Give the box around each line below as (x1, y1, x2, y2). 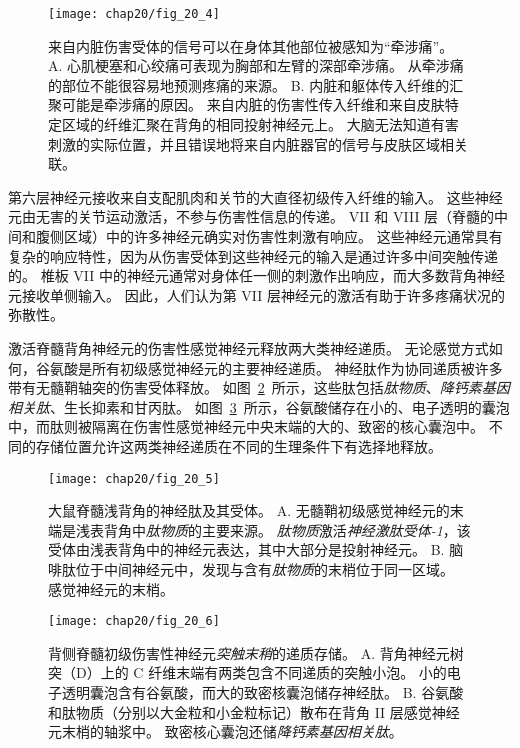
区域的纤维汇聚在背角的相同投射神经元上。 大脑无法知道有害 (61, 114, 459, 135)
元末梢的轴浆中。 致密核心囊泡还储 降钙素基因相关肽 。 (48, 721, 403, 742)
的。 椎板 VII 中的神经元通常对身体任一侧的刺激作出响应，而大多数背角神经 (8, 265, 505, 286)
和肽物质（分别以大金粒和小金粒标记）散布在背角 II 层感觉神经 (48, 701, 460, 722)
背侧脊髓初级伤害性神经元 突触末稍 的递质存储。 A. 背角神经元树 (48, 642, 464, 663)
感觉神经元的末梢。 (48, 578, 174, 599)
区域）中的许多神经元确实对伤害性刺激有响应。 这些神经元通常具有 (63, 226, 503, 246)
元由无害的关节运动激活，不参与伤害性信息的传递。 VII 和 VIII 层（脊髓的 (8, 206, 495, 227)
